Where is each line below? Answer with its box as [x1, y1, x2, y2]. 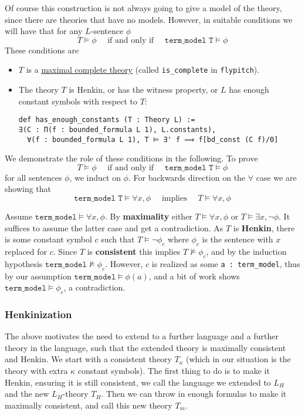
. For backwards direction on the [128, 171, 246, 183]
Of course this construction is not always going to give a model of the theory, [5, 2, 282, 14]
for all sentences [5, 171, 62, 183]
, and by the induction [206, 245, 287, 257]
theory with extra [5, 364, 68, 376]
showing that [5, 183, 52, 195]
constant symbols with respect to [18, 95, 137, 107]
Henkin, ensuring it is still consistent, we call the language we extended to [5, 376, 271, 388]
